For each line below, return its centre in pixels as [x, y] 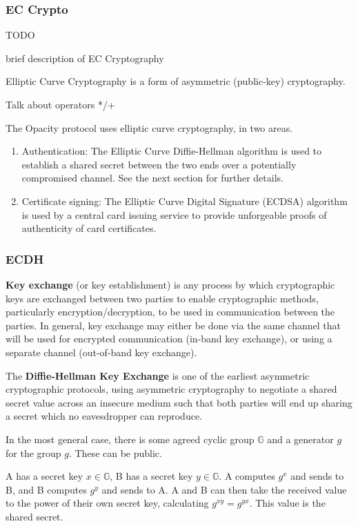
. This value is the [287, 503]
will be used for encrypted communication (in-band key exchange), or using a [169, 339]
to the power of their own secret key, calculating [107, 503]
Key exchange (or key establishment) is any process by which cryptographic [170, 284]
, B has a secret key [151, 476]
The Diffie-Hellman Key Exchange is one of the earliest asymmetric [158, 375]
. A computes [247, 476]
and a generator [300, 439]
